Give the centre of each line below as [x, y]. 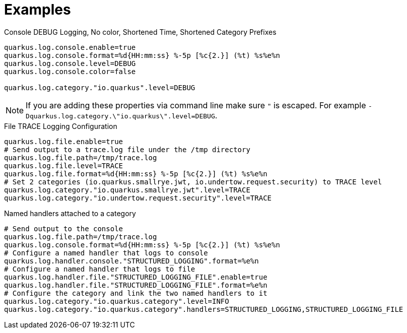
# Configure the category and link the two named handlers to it [136, 293]
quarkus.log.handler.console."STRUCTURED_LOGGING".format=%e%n [131, 261]
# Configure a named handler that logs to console [106, 253]
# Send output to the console [64, 228]
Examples [38, 10]
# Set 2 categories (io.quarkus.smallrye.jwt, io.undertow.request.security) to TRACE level [193, 182]
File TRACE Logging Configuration [61, 126]
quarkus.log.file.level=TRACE [64, 165]
